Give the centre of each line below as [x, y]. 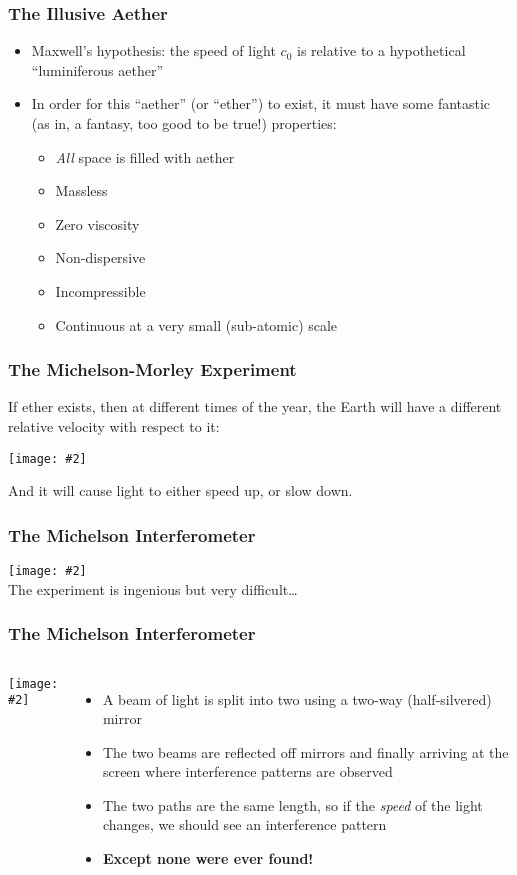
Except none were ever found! [208, 858]
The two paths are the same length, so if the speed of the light [292, 804]
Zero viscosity [97, 223]
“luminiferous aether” [97, 69]
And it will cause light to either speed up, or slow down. [180, 490]
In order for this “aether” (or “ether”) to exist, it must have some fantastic [261, 103]
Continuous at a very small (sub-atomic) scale [196, 324]
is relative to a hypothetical [381, 50]
